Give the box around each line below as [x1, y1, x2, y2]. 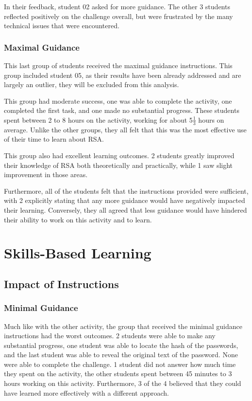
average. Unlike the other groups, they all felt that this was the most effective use [4, 124, 247, 134]
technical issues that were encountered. [4, 20, 119, 31]
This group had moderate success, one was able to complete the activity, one [4, 95, 232, 106]
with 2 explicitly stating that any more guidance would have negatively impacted [4, 195, 245, 205]
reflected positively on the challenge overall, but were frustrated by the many [4, 11, 233, 21]
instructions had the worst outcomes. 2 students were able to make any [4, 330, 216, 341]
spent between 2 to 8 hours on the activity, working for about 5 [4, 114, 193, 125]
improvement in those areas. [4, 169, 88, 180]
